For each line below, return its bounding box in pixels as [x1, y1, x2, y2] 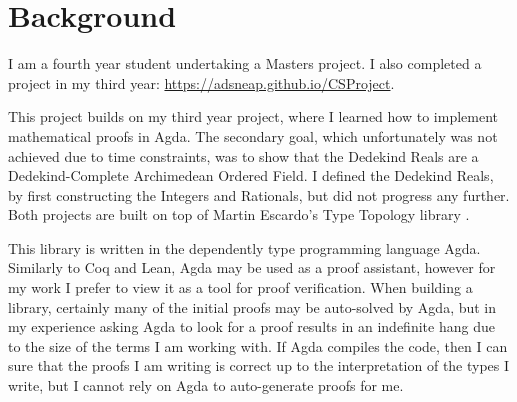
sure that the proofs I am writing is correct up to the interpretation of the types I [8, 355, 510, 376]
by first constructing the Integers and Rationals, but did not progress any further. [8, 184, 510, 205]
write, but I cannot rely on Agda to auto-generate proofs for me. [8, 375, 404, 396]
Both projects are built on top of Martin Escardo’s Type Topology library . [8, 204, 470, 225]
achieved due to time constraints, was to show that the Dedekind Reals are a [8, 145, 479, 166]
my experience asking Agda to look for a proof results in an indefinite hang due [8, 316, 495, 337]
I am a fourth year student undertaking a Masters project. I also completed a [8, 53, 482, 74]
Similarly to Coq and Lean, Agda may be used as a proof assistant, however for [8, 257, 496, 278]
